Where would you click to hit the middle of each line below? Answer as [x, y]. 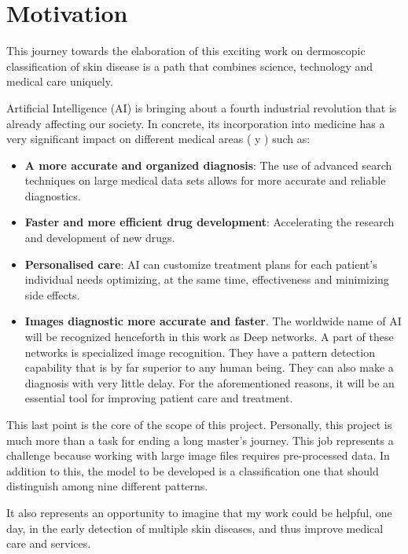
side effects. [52, 294]
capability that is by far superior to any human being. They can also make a [209, 367]
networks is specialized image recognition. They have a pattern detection [200, 352]
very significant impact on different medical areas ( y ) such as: [158, 139]
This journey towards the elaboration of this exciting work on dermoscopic [186, 51]
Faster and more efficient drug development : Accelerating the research [210, 222]
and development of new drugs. [100, 238]
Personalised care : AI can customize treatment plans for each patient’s [201, 264]
